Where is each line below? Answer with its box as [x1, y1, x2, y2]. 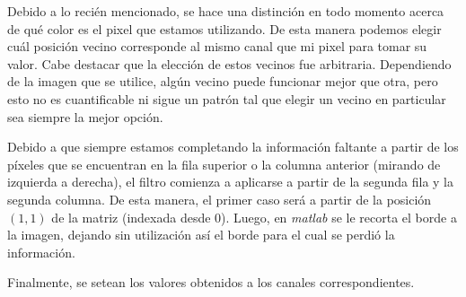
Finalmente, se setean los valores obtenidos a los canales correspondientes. [7, 273, 415, 292]
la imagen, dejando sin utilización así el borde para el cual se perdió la [7, 225, 395, 244]
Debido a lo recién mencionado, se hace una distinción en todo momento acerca [7, 2, 444, 20]
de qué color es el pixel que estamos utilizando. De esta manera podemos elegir [7, 19, 442, 38]
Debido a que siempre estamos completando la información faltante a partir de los [7, 137, 459, 156]
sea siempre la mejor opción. [7, 107, 163, 126]
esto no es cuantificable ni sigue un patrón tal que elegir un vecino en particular [7, 89, 446, 108]
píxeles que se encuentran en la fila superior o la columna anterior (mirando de [7, 154, 441, 173]
